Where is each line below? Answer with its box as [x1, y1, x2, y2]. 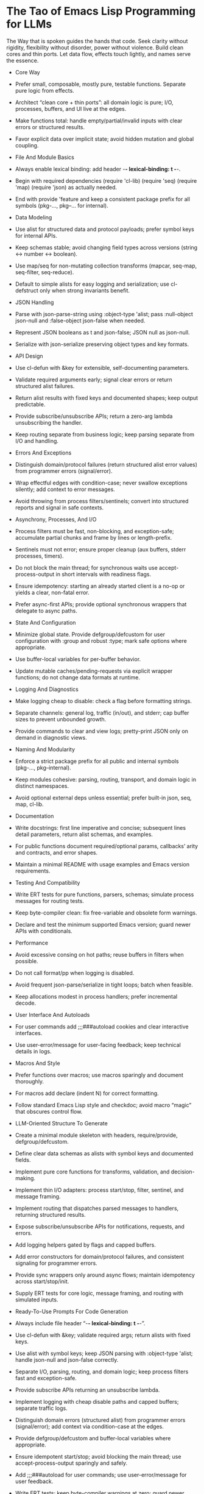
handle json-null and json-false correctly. [15, 1356, 119, 1363]
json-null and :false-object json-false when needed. [15, 317, 146, 324]
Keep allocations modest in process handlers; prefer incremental [15, 993, 178, 1000]
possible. [15, 957, 38, 965]
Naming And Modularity [15, 745, 75, 753]
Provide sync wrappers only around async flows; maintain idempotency [15, 1271, 195, 1278]
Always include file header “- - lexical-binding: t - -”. [15, 1319, 146, 1326]
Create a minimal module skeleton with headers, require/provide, [15, 1131, 178, 1139]
